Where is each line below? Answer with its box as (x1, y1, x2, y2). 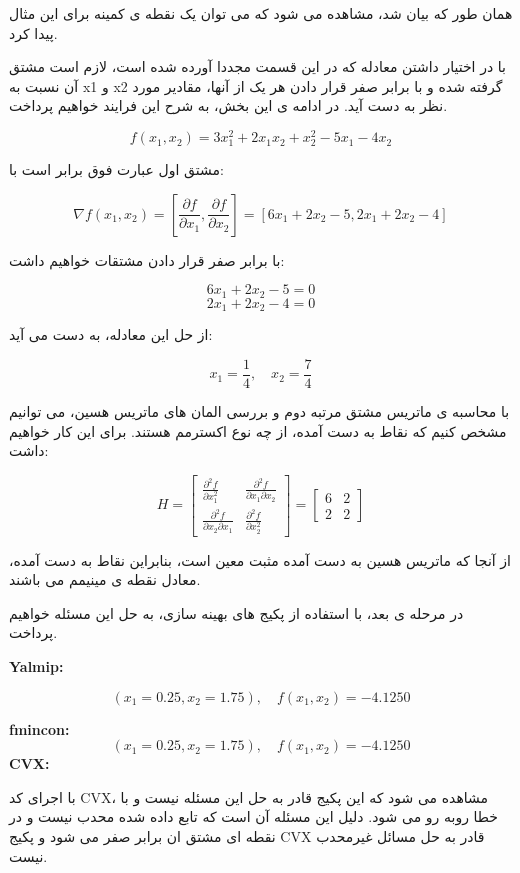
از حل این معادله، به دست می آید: (9, 324, 213, 345)
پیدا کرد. (9, 22, 58, 43)
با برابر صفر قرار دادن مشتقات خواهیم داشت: (9, 249, 285, 270)
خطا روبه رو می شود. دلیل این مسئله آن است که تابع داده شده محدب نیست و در (9, 806, 498, 827)
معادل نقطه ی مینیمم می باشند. (9, 569, 201, 590)
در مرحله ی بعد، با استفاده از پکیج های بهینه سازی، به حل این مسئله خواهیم (9, 602, 464, 623)
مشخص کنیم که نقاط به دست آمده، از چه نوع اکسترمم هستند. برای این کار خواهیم (9, 420, 507, 441)
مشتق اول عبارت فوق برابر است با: (9, 159, 224, 180)
